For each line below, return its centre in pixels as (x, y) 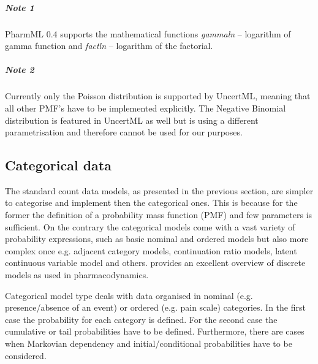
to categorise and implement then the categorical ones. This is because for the (151, 203)
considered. (26, 355)
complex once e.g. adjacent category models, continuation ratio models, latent (151, 250)
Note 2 (20, 70)
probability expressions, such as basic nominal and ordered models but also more (157, 239)
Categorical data (58, 165)
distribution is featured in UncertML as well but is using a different (132, 120)
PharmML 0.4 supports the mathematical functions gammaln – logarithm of (148, 33)
